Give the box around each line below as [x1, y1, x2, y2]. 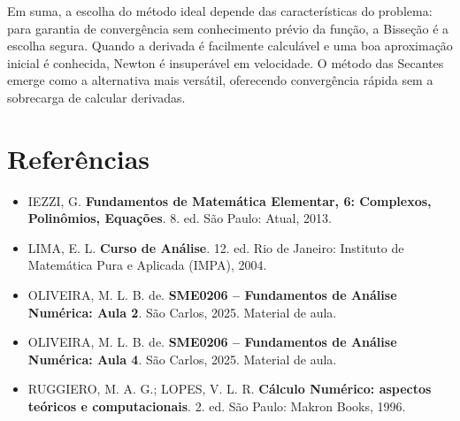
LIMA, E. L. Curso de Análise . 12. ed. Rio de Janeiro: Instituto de [27, 238, 404, 256]
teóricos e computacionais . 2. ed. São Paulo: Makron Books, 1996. [27, 397, 406, 416]
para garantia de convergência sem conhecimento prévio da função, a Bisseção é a [7, 19, 449, 37]
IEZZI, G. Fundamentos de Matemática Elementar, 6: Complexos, [27, 191, 432, 210]
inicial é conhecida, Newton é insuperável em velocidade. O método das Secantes [7, 53, 444, 72]
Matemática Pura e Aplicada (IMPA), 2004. [27, 256, 267, 274]
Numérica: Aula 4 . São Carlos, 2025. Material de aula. [27, 349, 337, 368]
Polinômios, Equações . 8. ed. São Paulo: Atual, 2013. [27, 209, 332, 227]
